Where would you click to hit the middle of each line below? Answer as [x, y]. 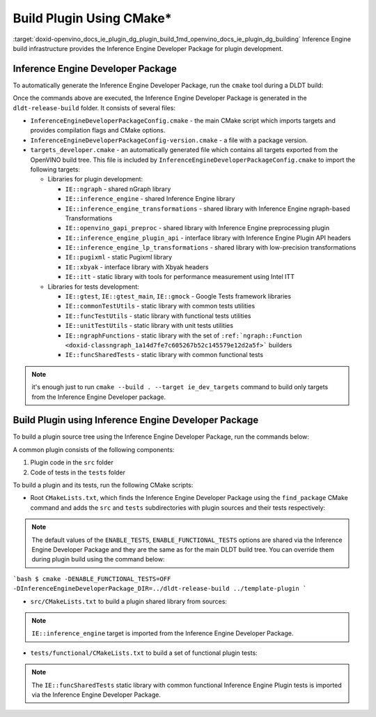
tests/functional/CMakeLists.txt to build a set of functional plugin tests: [144, 653]
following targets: [55, 169]
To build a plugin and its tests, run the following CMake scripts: [103, 485]
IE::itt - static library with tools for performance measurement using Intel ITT [180, 277]
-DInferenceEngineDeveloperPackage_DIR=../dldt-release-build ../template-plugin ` [160, 589]
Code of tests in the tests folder [78, 472]
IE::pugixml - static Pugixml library [119, 257]
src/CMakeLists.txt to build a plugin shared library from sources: [129, 601]
